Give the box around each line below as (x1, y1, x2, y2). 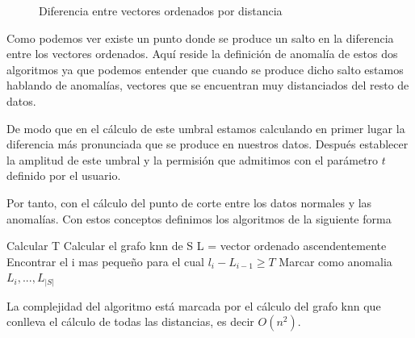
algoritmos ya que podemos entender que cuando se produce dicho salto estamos (6, 61, 404, 77)
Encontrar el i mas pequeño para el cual (6, 252, 204, 269)
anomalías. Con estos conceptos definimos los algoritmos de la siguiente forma (6, 210, 392, 227)
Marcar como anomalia (279, 252, 392, 269)
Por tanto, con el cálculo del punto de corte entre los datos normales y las (6, 194, 372, 211)
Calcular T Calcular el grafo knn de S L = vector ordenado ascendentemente (6, 237, 387, 254)
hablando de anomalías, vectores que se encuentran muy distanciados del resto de (6, 77, 409, 94)
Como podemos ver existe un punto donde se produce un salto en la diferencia (6, 29, 394, 46)
